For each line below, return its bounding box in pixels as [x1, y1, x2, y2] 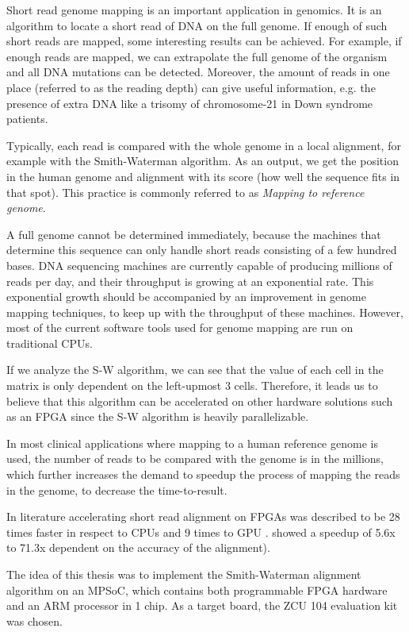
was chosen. [6, 612, 63, 629]
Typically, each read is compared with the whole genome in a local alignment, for [6, 137, 401, 153]
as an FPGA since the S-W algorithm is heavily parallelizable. [6, 408, 309, 425]
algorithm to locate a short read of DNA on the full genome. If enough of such [6, 17, 388, 33]
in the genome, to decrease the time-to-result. [6, 481, 227, 498]
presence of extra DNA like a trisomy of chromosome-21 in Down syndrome [6, 94, 373, 111]
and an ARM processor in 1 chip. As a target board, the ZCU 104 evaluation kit [6, 597, 398, 614]
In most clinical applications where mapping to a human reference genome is [6, 434, 378, 451]
